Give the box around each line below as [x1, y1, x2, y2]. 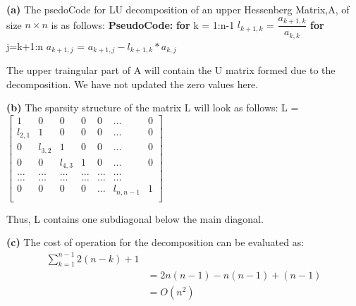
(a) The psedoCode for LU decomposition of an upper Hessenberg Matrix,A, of [6, 2, 350, 16]
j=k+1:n [6, 38, 44, 53]
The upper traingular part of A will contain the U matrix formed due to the [6, 62, 336, 77]
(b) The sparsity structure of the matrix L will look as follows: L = [6, 100, 299, 115]
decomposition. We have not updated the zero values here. [6, 76, 259, 91]
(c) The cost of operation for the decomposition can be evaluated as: [6, 235, 305, 250]
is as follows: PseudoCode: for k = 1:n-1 [51, 17, 235, 32]
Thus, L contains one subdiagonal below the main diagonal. [6, 211, 264, 226]
